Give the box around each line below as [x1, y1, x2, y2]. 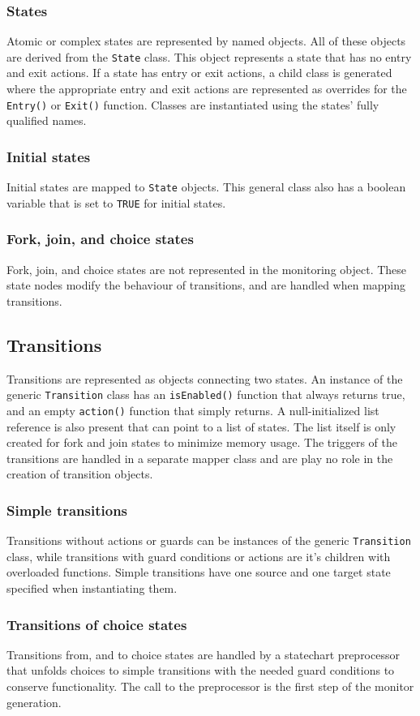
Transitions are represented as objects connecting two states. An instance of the [6, 370, 403, 387]
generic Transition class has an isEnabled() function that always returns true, [6, 386, 405, 403]
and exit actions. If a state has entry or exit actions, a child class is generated [6, 64, 392, 81]
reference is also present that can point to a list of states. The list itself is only [6, 418, 396, 435]
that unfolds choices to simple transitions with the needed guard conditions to [6, 662, 395, 679]
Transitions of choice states [6, 614, 187, 634]
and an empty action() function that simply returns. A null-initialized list [6, 401, 379, 418]
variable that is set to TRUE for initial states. [6, 194, 226, 211]
